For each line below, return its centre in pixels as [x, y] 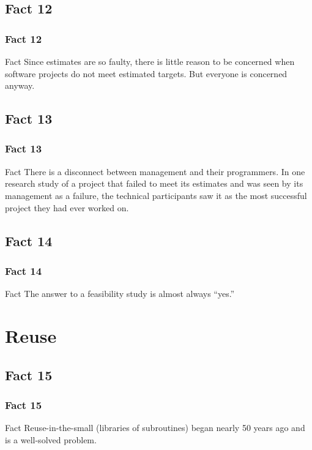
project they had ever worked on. [67, 207]
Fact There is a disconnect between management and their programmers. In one [155, 171]
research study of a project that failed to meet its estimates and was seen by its [154, 183]
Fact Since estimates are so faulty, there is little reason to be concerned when [150, 61]
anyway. [20, 85]
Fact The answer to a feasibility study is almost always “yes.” [120, 294]
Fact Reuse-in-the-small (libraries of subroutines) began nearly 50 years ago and [155, 428]
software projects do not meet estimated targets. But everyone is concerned [146, 73]
